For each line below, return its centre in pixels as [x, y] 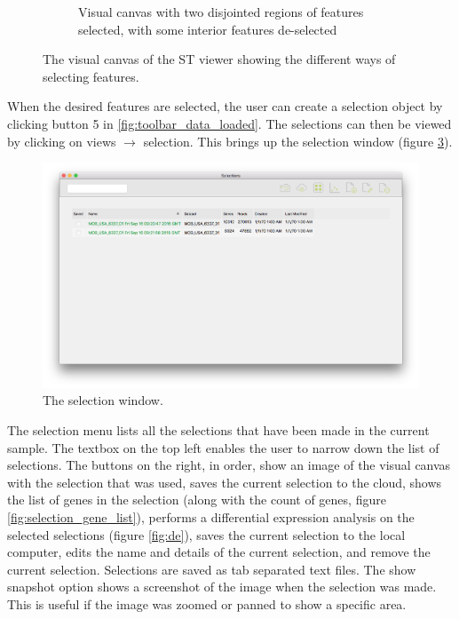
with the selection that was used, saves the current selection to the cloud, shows [225, 482]
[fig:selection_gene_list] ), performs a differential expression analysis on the [211, 516]
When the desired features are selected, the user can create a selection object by [225, 106]
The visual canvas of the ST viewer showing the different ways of [219, 59]
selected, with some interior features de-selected [208, 29]
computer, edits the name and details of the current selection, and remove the [219, 552]
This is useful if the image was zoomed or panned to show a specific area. [207, 603]
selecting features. [91, 76]
